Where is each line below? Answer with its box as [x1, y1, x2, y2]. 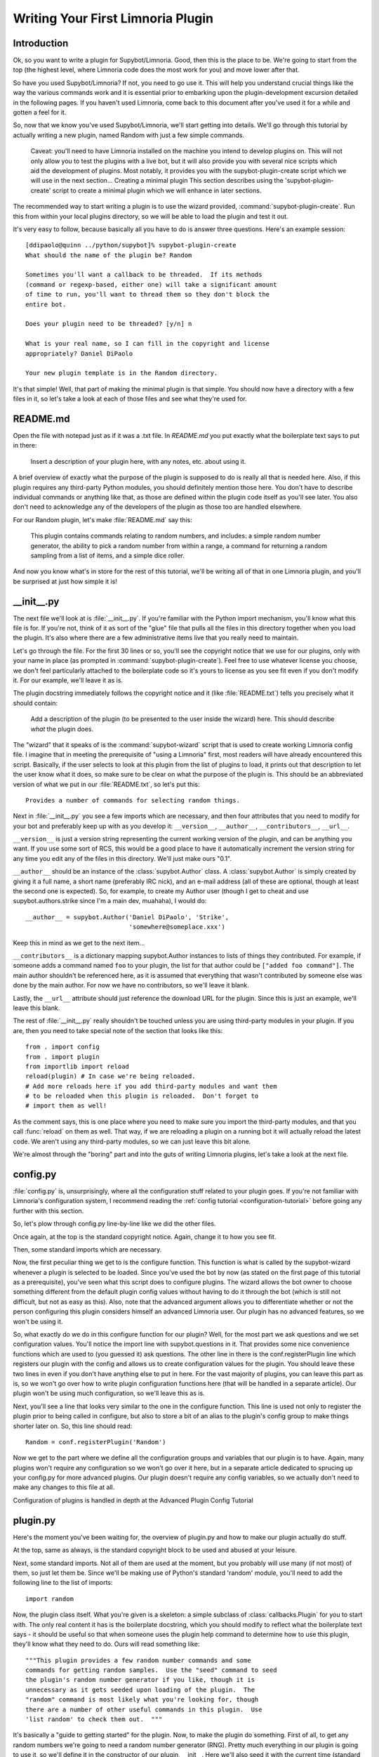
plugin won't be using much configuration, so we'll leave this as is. [13, 1389, 205, 1398]
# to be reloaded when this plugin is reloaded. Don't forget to [25, 1092, 259, 1100]
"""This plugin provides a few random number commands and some [25, 1656, 252, 1664]
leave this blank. [13, 1004, 60, 1012]
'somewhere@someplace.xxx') [128, 923, 226, 931]
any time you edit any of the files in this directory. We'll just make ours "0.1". [13, 854, 232, 862]
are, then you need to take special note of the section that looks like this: [13, 1026, 223, 1035]
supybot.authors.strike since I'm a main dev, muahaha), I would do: [13, 897, 207, 905]
